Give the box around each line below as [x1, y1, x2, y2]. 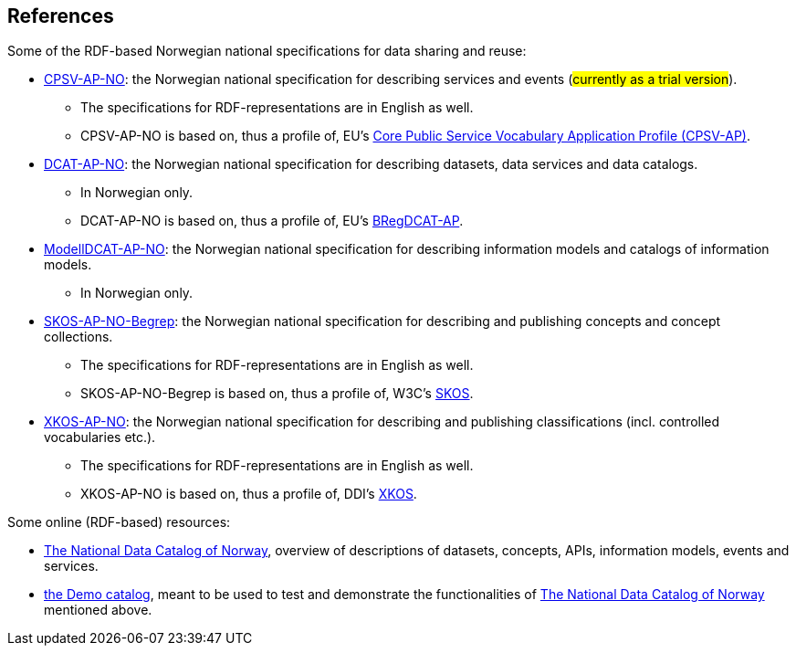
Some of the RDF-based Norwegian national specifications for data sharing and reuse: [7, 43, 527, 59]
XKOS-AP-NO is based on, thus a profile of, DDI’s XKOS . [80, 486, 417, 502]
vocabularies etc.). [44, 429, 156, 446]
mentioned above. [44, 602, 152, 618]
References [7, 5, 114, 27]
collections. [44, 329, 113, 345]
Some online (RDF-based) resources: [7, 514, 231, 531]
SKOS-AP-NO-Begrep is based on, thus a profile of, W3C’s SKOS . [80, 385, 474, 402]
